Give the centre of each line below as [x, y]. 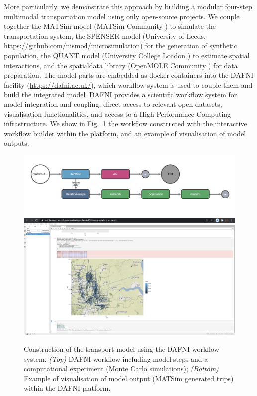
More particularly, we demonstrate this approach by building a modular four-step [128, 6]
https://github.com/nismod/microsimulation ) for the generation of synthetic [121, 46]
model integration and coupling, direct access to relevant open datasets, [113, 104]
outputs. [17, 143]
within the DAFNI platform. [67, 388]
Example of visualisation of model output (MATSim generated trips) [129, 378]
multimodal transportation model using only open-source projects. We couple [122, 16]
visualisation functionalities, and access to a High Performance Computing [118, 114]
